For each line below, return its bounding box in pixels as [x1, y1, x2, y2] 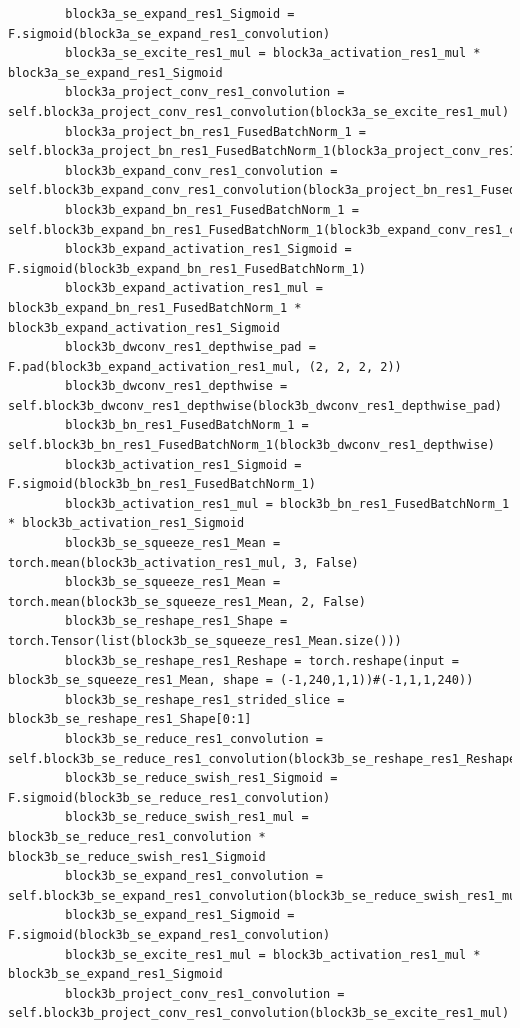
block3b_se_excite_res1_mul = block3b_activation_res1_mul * [65, 947, 481, 962]
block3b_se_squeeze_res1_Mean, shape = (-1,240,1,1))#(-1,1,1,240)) [8, 673, 474, 688]
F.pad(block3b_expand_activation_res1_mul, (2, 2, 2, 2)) [8, 359, 402, 374]
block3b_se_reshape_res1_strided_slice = [65, 692, 345, 707]
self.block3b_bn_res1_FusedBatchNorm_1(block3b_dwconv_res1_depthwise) [8, 438, 495, 453]
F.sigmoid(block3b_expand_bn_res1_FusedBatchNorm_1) [8, 261, 366, 276]
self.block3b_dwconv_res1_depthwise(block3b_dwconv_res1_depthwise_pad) [8, 398, 502, 413]
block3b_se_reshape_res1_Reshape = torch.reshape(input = [65, 653, 460, 668]
